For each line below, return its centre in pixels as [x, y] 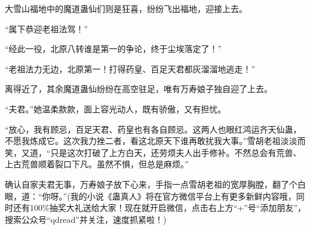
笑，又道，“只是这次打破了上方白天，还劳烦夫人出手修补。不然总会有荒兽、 [153, 152]
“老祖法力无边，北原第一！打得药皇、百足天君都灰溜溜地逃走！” [130, 68]
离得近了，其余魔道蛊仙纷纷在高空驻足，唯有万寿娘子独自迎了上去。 [139, 89]
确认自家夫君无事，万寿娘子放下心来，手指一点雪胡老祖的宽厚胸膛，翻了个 [151, 184]
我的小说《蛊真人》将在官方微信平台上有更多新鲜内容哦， [183, 196]
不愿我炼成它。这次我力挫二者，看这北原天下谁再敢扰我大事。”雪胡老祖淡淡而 [155, 141]
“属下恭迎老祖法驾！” [47, 28]
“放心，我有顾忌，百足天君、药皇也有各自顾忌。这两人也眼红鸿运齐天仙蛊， [153, 129]
